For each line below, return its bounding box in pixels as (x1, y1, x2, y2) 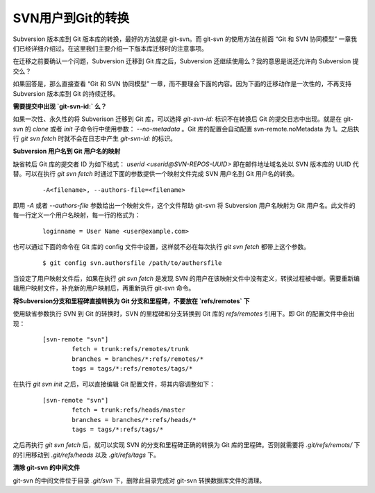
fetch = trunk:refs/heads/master (72, 406, 185, 414)
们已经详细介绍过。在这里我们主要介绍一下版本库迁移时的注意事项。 (12, 44, 208, 52)
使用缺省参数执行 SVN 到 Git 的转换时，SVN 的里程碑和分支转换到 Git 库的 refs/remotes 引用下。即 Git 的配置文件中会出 (12, 309, 356, 318)
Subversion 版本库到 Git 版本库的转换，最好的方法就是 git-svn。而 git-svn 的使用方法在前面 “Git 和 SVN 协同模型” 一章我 (12, 35, 358, 43)
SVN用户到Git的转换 (12, 10, 130, 26)
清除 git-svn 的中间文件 (12, 463, 80, 472)
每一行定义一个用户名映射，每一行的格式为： (12, 211, 141, 219)
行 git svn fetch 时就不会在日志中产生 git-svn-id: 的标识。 (12, 134, 177, 143)
